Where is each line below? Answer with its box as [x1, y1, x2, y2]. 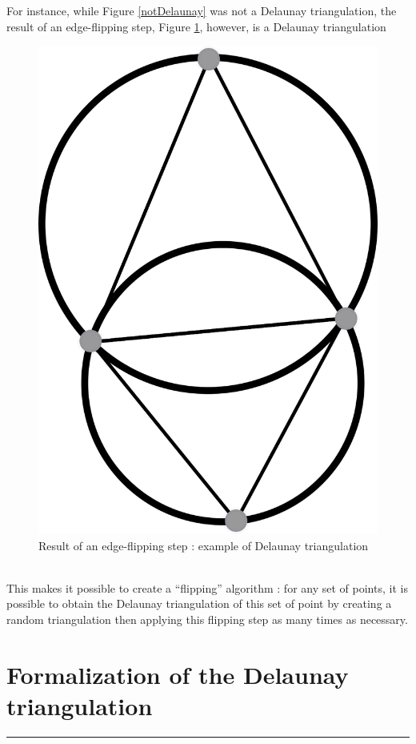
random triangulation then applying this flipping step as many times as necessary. [6, 610, 408, 627]
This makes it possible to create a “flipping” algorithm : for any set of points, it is [6, 579, 408, 596]
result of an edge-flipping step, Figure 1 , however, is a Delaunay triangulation [6, 18, 386, 34]
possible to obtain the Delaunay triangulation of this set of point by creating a [6, 595, 392, 612]
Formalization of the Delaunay [6, 658, 349, 690]
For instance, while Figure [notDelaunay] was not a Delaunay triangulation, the [6, 2, 397, 18]
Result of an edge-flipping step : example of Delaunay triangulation [38, 537, 369, 553]
